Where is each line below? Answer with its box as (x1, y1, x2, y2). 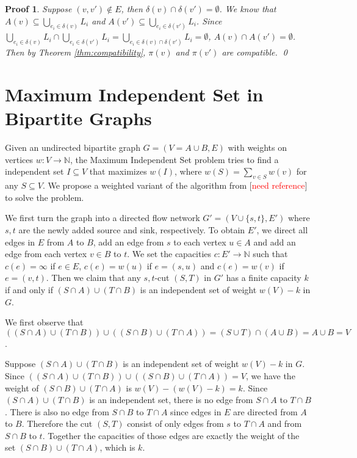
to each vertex (173, 235, 226, 248)
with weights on (228, 141, 287, 154)
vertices (5, 153, 33, 165)
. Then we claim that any (46, 271, 141, 284)
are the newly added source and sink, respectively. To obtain (18, 223, 245, 236)
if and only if (5, 283, 53, 296)
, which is (99, 441, 135, 454)
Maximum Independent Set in (5, 82, 264, 107)
